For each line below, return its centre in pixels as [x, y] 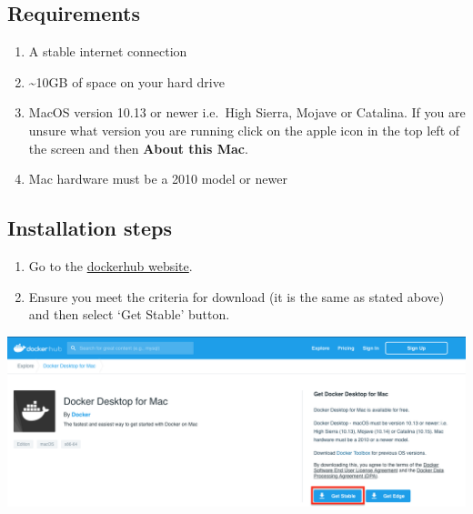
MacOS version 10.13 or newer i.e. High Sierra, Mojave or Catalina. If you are [247, 112]
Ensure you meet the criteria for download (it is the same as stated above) [236, 296]
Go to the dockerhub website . [111, 265]
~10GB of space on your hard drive [126, 81]
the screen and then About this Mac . [138, 148]
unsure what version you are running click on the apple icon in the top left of [244, 130]
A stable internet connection [108, 51]
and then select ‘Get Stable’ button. [129, 314]
